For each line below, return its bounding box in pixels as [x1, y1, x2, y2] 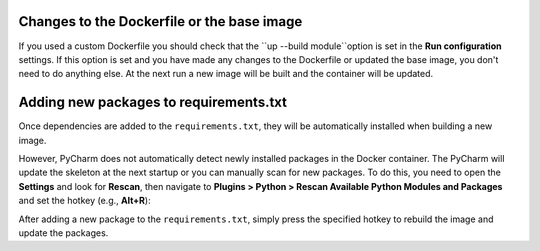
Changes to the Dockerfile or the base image [18, 13, 303, 30]
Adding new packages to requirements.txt [18, 94, 288, 111]
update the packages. [18, 226, 109, 239]
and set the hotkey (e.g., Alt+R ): [18, 195, 151, 207]
